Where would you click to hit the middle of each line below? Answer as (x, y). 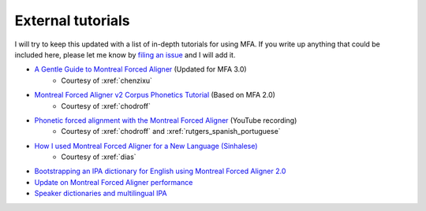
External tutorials (72, 20)
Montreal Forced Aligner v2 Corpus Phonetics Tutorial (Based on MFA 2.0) (155, 95)
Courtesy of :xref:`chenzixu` (107, 80)
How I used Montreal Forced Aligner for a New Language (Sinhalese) (146, 146)
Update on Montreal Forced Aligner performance (114, 182)
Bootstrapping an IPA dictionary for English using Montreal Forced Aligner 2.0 (160, 171)
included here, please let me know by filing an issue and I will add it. (125, 54)
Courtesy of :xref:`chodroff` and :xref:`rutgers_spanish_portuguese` (171, 131)
